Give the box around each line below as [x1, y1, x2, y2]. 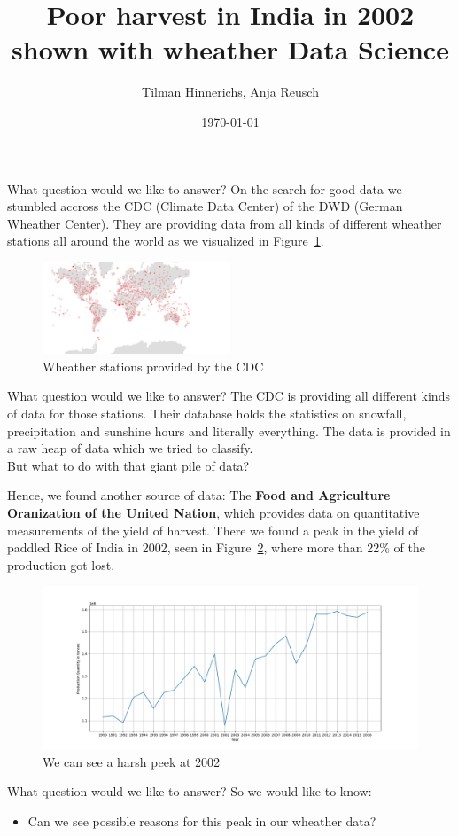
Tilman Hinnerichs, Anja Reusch [142, 82, 319, 101]
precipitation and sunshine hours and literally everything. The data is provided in [7, 421, 451, 440]
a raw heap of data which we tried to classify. [7, 439, 253, 457]
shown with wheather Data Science [12, 31, 449, 67]
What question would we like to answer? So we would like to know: [7, 782, 372, 801]
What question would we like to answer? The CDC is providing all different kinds [7, 387, 450, 405]
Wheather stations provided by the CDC [43, 356, 264, 375]
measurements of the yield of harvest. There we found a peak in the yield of [7, 520, 419, 539]
